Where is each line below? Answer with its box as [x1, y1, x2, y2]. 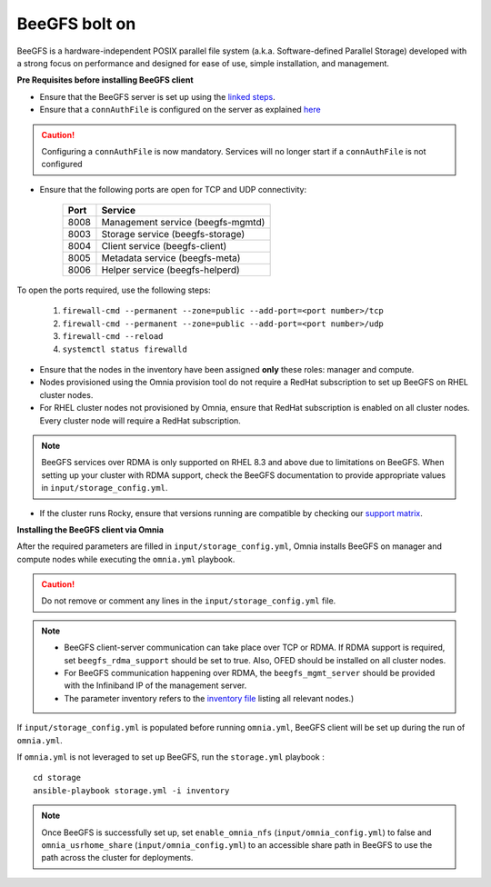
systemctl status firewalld [62, 344, 188, 354]
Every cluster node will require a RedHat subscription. [39, 414, 241, 426]
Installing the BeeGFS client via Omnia [16, 523, 164, 535]
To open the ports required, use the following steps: [16, 284, 211, 295]
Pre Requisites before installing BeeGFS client [16, 75, 195, 85]
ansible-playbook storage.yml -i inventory [33, 785, 230, 795]
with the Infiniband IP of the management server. [64, 680, 247, 691]
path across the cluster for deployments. [41, 852, 194, 863]
